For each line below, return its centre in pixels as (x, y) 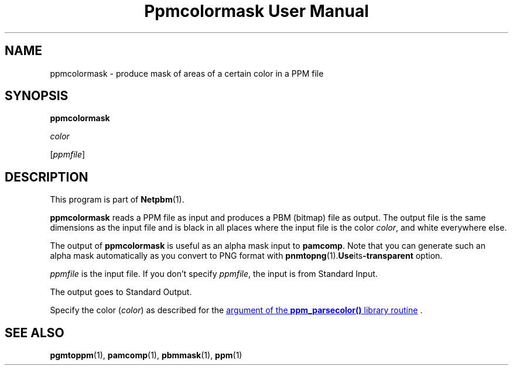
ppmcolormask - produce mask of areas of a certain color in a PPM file (187, 73)
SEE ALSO (35, 333)
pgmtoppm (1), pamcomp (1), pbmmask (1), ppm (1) (146, 355)
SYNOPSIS (37, 96)
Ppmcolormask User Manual (256, 11)
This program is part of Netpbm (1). (117, 200)
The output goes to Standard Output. (121, 292)
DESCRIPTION (47, 177)
